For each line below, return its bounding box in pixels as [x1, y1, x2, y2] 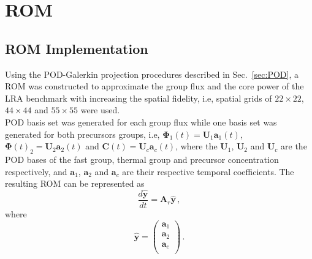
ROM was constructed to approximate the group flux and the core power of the [5, 80, 304, 92]
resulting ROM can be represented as [5, 177, 145, 190]
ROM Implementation [5, 39, 148, 58]
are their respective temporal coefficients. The [122, 165, 294, 178]
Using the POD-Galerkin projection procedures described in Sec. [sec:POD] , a [5, 67, 299, 80]
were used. [80, 103, 120, 116]
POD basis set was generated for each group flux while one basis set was [5, 115, 277, 128]
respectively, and [5, 165, 67, 178]
